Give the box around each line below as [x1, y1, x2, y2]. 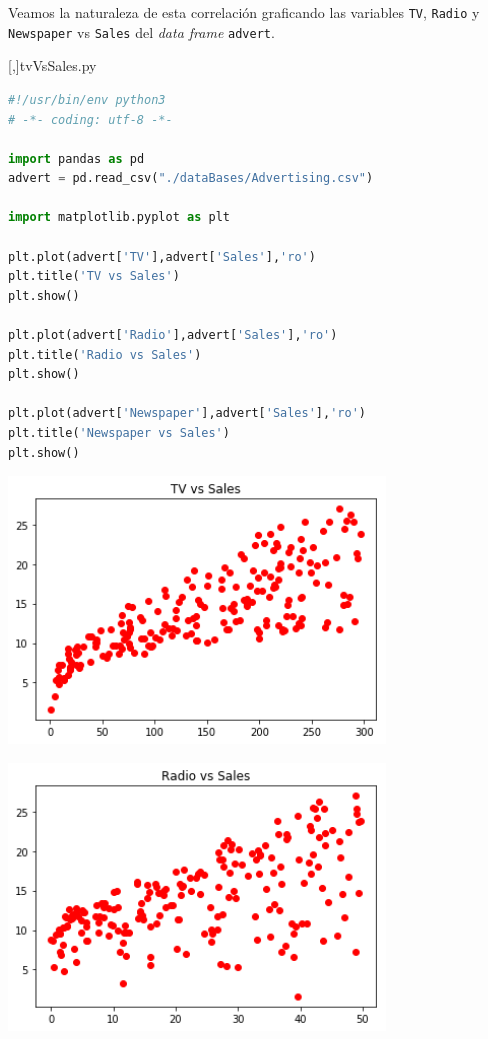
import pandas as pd [8, 151, 145, 166]
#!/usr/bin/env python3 [8, 92, 166, 107]
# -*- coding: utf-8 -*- [8, 112, 173, 127]
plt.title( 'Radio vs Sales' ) [8, 347, 202, 362]
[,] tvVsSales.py [8, 55, 97, 76]
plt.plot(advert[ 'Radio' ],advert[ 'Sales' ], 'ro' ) [8, 328, 338, 343]
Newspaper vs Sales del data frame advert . [8, 21, 275, 42]
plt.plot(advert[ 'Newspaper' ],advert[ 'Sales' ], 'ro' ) [8, 406, 366, 421]
